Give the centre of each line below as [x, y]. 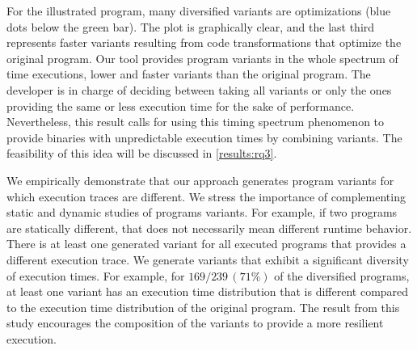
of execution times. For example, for [96, 275]
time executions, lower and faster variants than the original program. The [189, 74]
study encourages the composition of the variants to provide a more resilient [195, 323]
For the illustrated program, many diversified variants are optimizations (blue [199, 11]
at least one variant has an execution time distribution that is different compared [208, 291]
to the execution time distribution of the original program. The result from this [203, 307]
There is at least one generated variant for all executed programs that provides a [206, 244]
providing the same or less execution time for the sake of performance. [181, 105]
